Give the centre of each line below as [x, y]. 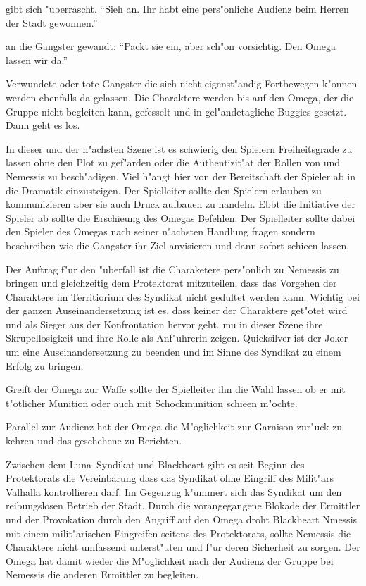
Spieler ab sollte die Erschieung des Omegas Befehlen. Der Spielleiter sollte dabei [181, 217]
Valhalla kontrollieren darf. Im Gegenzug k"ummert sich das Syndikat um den [174, 491]
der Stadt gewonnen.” [52, 22]
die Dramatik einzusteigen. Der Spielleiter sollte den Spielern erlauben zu [164, 190]
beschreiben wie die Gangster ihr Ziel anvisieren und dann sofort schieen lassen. [178, 245]
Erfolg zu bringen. [45, 365]
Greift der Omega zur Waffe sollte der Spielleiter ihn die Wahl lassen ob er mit [176, 389]
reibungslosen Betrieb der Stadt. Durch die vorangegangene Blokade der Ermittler [183, 505]
